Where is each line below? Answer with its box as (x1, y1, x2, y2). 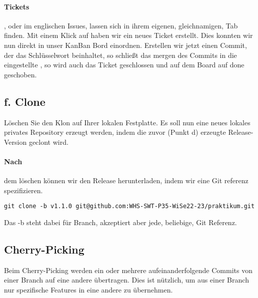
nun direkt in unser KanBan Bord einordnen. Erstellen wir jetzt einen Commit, (4, 39, 247, 50)
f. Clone (4, 93, 45, 109)
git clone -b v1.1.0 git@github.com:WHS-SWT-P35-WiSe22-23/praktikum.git (4, 203, 255, 210)
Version (4, 136, 27, 147)
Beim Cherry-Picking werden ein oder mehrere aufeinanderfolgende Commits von (4, 265, 252, 275)
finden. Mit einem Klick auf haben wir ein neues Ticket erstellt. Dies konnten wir (4, 30, 253, 40)
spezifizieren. (4, 185, 43, 195)
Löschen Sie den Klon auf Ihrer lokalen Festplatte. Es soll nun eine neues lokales (4, 117, 250, 127)
